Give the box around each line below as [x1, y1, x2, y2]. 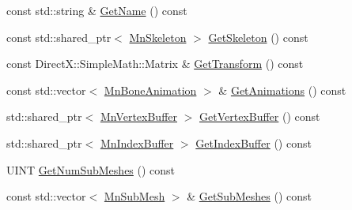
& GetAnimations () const [218, 81, 346, 98]
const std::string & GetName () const [6, 2, 187, 18]
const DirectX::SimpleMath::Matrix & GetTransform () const [6, 55, 304, 72]
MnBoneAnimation [104, 81, 197, 98]
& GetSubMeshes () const [187, 188, 312, 204]
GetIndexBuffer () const [195, 134, 312, 151]
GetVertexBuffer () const [199, 108, 320, 125]
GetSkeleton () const [208, 28, 308, 45]
